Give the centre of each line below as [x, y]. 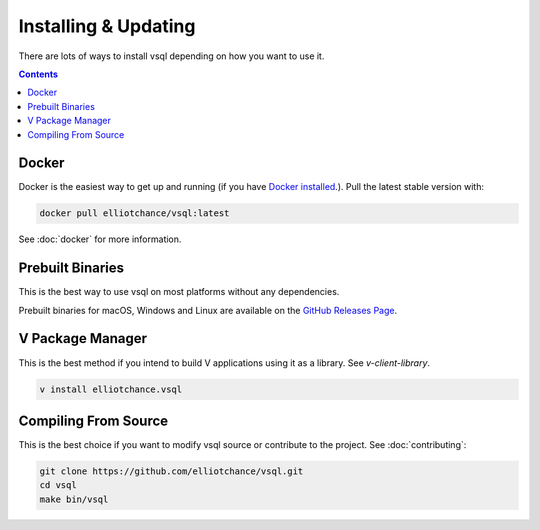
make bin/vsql [74, 499]
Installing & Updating [107, 26]
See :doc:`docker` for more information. [100, 239]
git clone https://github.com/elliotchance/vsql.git [171, 471]
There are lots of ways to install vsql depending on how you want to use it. [171, 56]
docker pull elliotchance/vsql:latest [134, 213]
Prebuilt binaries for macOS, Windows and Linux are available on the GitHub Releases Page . [208, 310]
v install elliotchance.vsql [111, 389]
